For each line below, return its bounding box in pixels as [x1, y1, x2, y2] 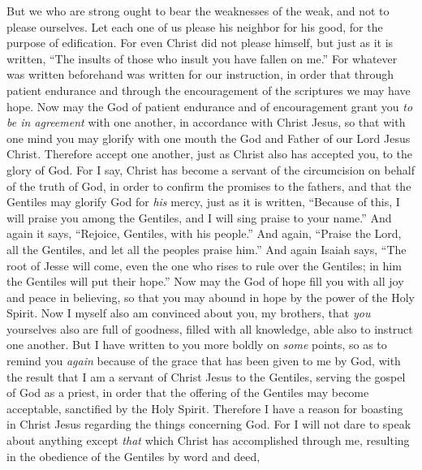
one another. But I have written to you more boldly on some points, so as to [6, 336, 387, 353]
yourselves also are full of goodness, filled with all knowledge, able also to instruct [6, 320, 413, 337]
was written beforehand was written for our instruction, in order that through [6, 66, 394, 83]
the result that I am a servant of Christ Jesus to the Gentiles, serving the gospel [6, 368, 406, 385]
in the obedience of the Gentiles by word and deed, [6, 447, 261, 464]
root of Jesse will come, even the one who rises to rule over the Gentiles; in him [6, 257, 402, 274]
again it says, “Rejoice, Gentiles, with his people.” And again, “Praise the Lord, [6, 225, 402, 242]
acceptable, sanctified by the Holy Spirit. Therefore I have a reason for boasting [6, 399, 403, 416]
